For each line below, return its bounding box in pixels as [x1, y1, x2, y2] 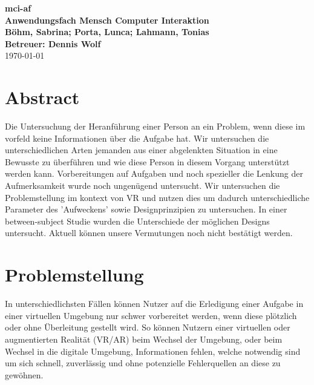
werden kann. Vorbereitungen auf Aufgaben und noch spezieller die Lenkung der [5, 167, 303, 180]
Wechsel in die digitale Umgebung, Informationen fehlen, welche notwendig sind [5, 344, 301, 357]
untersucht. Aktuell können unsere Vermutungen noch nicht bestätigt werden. [5, 226, 293, 239]
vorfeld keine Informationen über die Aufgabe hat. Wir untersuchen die [5, 131, 269, 144]
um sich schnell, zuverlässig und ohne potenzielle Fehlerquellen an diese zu [5, 357, 281, 369]
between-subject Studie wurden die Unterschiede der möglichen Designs [5, 214, 270, 227]
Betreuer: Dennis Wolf [5, 37, 101, 50]
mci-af [5, 2, 31, 14]
